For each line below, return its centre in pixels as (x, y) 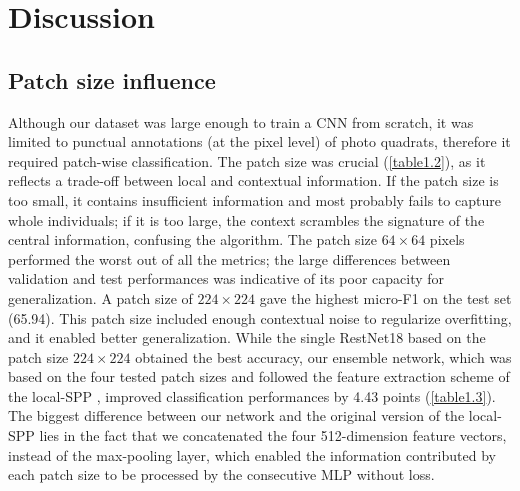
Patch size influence (112, 79)
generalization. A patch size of (100, 297)
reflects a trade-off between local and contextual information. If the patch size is (253, 180)
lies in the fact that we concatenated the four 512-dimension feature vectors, (273, 435)
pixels (447, 239)
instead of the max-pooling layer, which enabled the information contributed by (252, 454)
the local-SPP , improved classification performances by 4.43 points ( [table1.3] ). (252, 395)
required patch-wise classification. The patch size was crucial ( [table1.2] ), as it (247, 160)
